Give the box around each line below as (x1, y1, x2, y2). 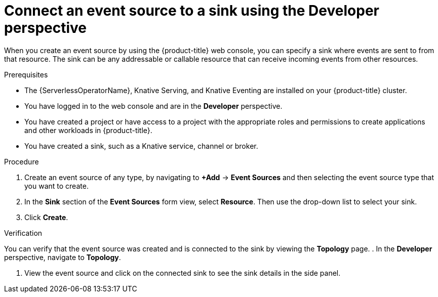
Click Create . (24, 213, 68, 222)
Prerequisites (4, 70, 48, 79)
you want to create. (24, 181, 89, 190)
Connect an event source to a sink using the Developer (4, 2, 379, 19)
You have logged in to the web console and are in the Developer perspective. (24, 101, 283, 110)
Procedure (4, 157, 39, 166)
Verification (4, 228, 43, 237)
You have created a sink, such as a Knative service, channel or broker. (24, 141, 258, 150)
